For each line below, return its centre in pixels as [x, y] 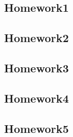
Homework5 [36, 128]
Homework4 [36, 98]
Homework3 [36, 67]
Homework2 [36, 38]
